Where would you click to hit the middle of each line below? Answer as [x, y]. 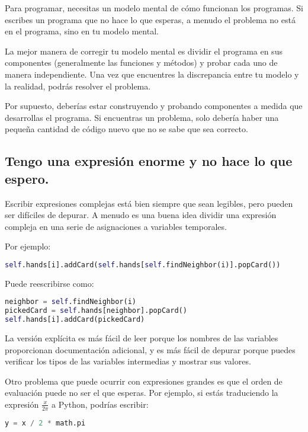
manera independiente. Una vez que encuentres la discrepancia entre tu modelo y [152, 74]
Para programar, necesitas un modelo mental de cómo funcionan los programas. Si [154, 8]
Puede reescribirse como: [49, 283]
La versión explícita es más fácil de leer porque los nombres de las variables [142, 338]
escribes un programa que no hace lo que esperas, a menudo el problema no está [150, 19]
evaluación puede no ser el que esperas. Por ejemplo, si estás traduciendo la [142, 393]
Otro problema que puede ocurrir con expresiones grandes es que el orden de [144, 381]
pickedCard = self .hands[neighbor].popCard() [96, 311]
